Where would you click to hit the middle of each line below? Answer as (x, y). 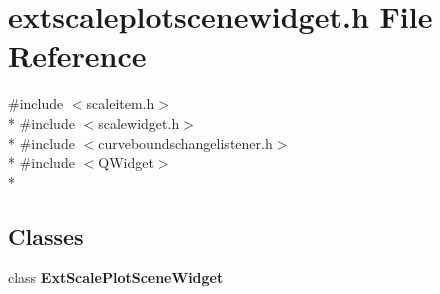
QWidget (126, 162)
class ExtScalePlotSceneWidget (116, 277)
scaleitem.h (120, 103)
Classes (46, 235)
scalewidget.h (139, 122)
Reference (77, 55)
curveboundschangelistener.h (185, 142)
